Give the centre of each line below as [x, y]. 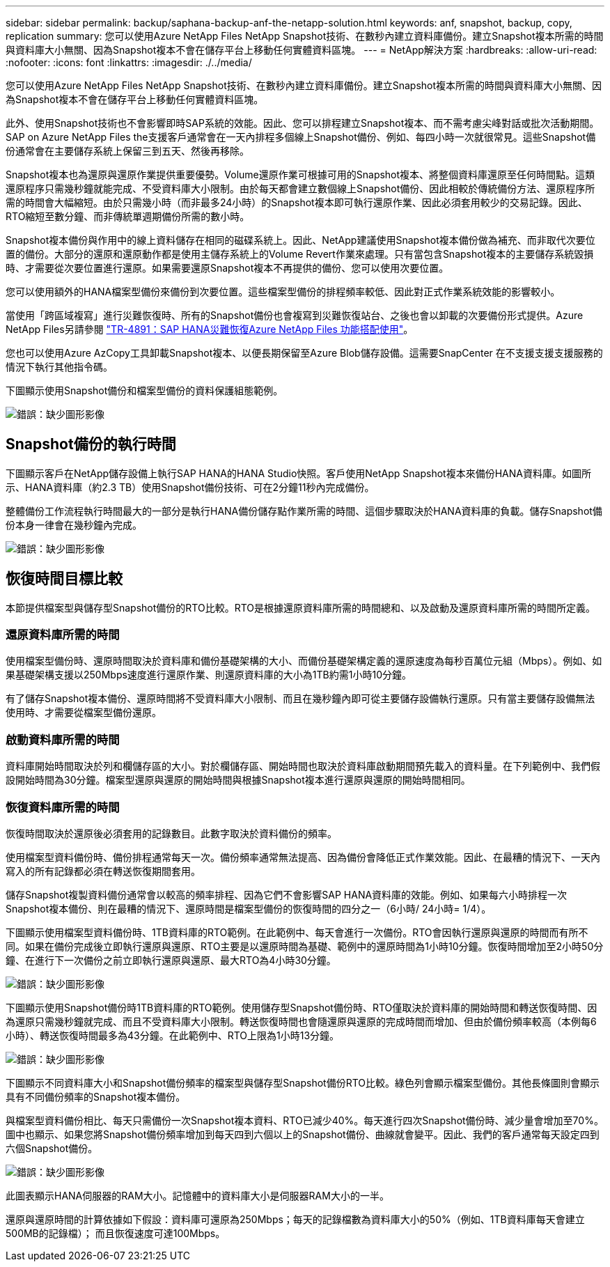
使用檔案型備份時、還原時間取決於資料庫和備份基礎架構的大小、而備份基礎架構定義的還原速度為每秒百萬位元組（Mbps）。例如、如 [304, 661]
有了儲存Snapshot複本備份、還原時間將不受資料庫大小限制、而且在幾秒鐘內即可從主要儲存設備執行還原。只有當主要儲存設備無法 [300, 699]
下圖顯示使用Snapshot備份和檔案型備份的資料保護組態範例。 [144, 390]
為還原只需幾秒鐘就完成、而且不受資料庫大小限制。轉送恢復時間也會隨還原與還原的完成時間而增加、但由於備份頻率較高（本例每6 [301, 1021]
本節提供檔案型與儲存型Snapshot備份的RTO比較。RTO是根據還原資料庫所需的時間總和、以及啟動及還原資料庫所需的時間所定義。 [300, 607]
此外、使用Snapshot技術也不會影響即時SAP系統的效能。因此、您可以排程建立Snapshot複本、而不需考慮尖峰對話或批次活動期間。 [303, 123]
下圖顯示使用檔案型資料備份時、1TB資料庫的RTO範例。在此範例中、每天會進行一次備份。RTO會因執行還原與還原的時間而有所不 [297, 932]
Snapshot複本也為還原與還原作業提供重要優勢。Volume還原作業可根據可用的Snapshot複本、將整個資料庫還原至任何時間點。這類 [300, 174]
